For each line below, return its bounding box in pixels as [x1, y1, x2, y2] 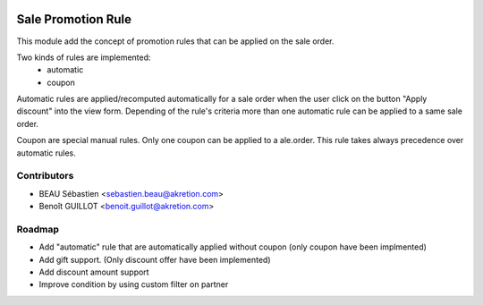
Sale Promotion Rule [16, 12, 132, 27]
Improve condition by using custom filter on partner [38, 279, 229, 290]
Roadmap [16, 223, 60, 235]
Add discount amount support [38, 267, 149, 277]
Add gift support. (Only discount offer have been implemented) [38, 254, 272, 265]
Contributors [16, 170, 74, 182]
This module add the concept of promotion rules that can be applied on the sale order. [16, 36, 335, 47]
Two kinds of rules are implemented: [16, 52, 151, 63]
